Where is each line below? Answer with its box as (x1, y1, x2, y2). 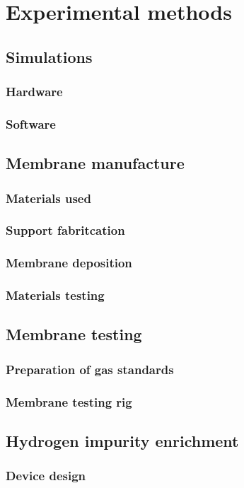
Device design (6, 467, 86, 484)
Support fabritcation (6, 221, 125, 239)
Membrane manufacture (6, 152, 185, 174)
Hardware (6, 83, 63, 100)
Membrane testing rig (6, 393, 132, 410)
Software (6, 115, 56, 132)
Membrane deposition (6, 254, 132, 272)
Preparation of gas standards (6, 360, 174, 378)
